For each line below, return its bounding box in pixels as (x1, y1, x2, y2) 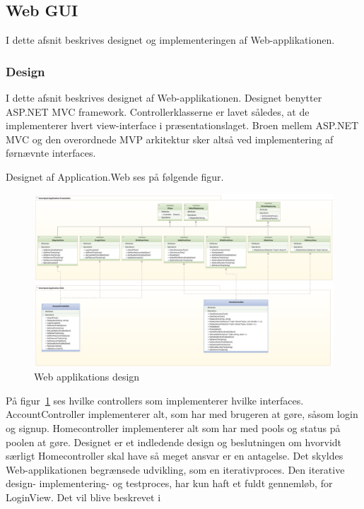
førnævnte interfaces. (6, 145, 96, 160)
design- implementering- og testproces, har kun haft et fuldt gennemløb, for (6, 476, 333, 491)
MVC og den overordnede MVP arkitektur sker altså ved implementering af (6, 131, 334, 146)
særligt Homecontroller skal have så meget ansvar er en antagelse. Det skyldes (6, 448, 344, 463)
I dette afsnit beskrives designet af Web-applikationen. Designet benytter (6, 90, 322, 105)
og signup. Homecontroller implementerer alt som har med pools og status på (6, 421, 341, 436)
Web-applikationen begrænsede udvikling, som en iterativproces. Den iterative (6, 462, 345, 477)
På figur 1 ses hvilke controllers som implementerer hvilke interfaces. (6, 393, 304, 407)
